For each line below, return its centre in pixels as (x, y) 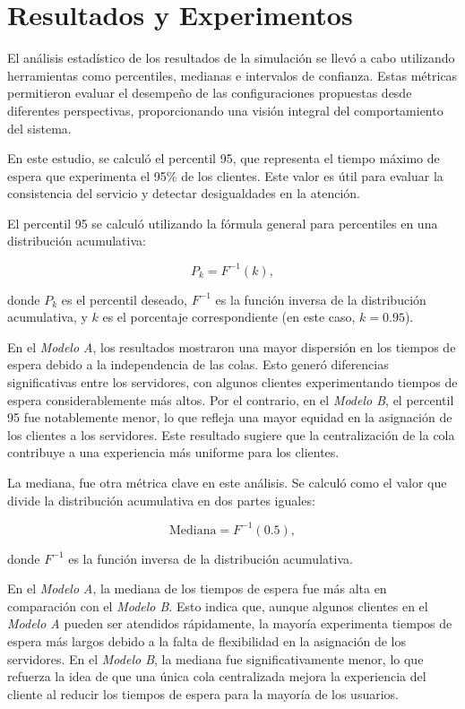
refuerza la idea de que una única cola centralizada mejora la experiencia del (217, 676)
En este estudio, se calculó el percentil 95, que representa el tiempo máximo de (224, 158)
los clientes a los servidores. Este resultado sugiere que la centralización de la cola (231, 434)
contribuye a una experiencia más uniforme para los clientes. (173, 452)
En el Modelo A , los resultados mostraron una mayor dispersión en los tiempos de (232, 346)
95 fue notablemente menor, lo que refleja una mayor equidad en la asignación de (230, 417)
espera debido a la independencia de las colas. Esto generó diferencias (198, 364)
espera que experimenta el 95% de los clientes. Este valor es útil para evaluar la (225, 175)
